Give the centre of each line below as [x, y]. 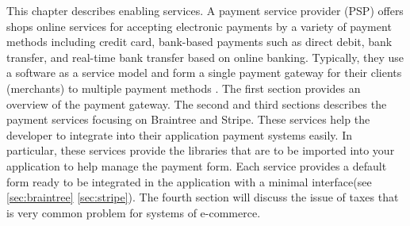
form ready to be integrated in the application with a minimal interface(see [189, 181]
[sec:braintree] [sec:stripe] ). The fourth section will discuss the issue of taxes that [203, 197]
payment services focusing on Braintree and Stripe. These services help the [188, 119]
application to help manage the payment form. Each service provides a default [197, 165]
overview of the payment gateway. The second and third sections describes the [197, 103]
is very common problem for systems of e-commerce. [134, 212]
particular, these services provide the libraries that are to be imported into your [201, 150]
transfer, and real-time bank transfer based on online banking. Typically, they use [205, 57]
